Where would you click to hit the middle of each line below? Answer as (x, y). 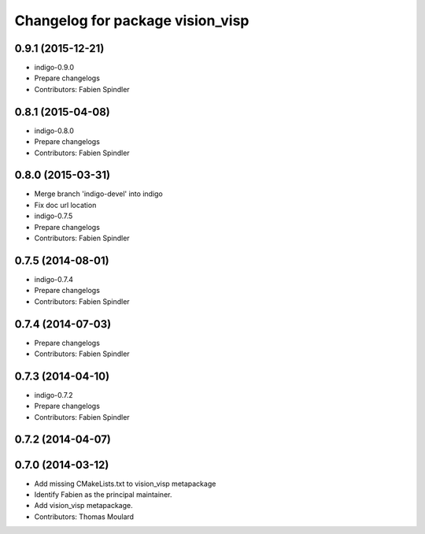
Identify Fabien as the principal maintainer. (103, 494)
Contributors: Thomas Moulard (84, 517)
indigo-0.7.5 (54, 216)
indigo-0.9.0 (54, 68)
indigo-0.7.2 (54, 395)
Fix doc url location (65, 205)
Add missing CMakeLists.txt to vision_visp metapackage (125, 484)
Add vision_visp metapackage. (83, 506)
